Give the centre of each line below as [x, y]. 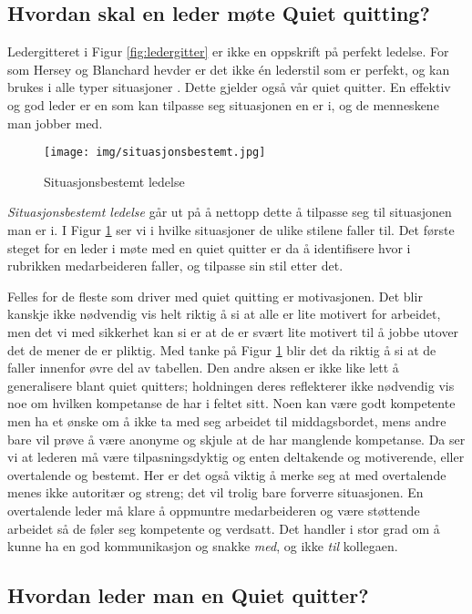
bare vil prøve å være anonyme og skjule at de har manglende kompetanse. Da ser [236, 439]
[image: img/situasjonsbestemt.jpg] [155, 153]
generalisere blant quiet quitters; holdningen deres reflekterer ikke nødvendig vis [231, 385]
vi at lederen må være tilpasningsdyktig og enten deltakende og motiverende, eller [236, 457]
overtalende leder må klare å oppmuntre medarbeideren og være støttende [214, 510]
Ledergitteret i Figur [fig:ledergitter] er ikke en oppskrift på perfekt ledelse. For [228, 51]
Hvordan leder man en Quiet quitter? [188, 595]
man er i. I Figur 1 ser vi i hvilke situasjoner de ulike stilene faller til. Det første [231, 230]
